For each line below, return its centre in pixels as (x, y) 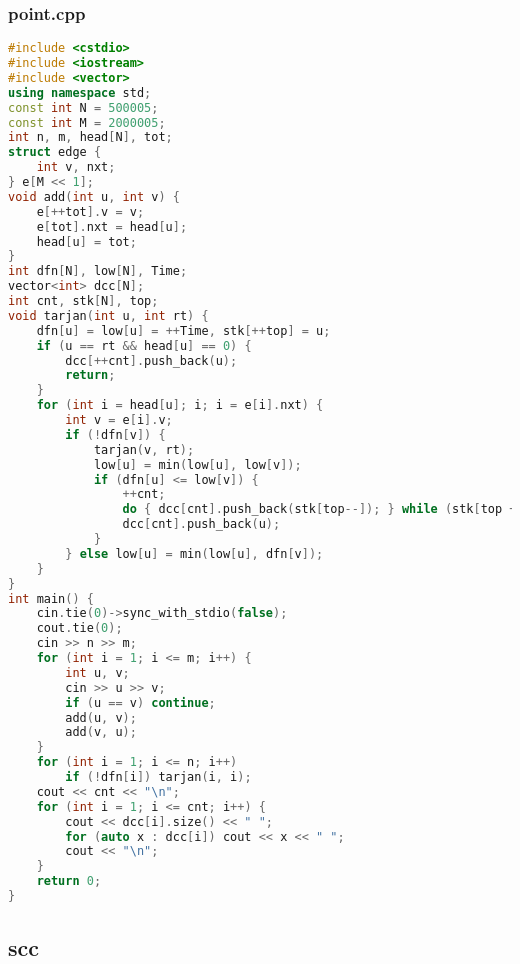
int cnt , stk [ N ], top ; (83, 301)
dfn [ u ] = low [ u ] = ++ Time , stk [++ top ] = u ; (183, 330)
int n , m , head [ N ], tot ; (90, 137)
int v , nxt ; (76, 167)
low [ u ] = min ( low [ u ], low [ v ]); (197, 464)
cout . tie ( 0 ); (79, 628)
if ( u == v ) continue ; (140, 702)
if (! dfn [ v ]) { (115, 434)
